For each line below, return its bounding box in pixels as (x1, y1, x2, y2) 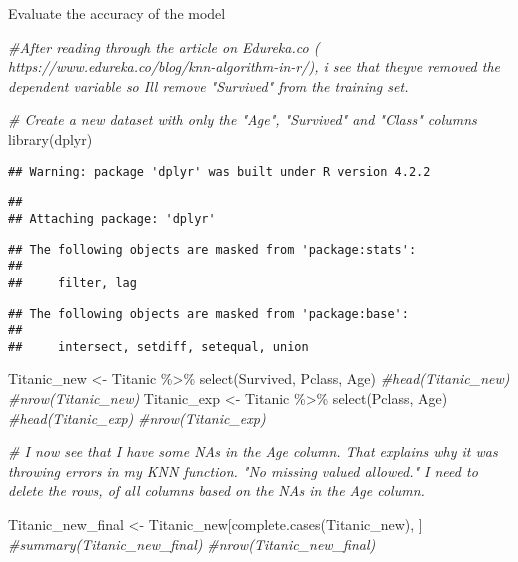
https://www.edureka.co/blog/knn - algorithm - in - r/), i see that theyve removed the (8, 56, 501, 77)
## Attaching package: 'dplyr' (8, 211, 216, 226)
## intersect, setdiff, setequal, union (8, 339, 309, 354)
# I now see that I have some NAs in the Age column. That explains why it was (8, 441, 498, 462)
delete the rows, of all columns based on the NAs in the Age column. (8, 480, 425, 501)
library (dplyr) (8, 128, 93, 149)
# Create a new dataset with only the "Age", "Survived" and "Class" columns (8, 109, 477, 130)
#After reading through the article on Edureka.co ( (8, 36, 320, 57)
